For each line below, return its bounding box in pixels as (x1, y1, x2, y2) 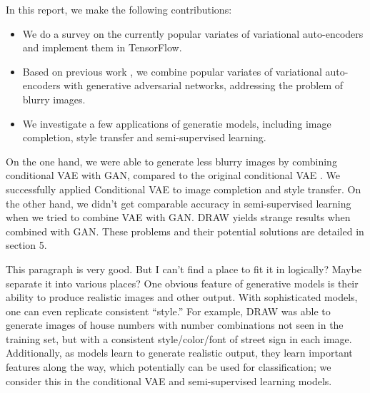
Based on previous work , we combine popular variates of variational (22, 63, 322, 78)
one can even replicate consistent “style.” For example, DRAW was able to (6, 303, 331, 318)
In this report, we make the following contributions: (6, 2, 232, 16)
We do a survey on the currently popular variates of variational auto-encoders (22, 26, 364, 41)
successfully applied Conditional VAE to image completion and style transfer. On (6, 181, 361, 196)
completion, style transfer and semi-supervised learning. (22, 130, 266, 145)
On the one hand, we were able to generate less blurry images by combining (6, 153, 337, 168)
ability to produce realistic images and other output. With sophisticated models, (6, 290, 358, 305)
